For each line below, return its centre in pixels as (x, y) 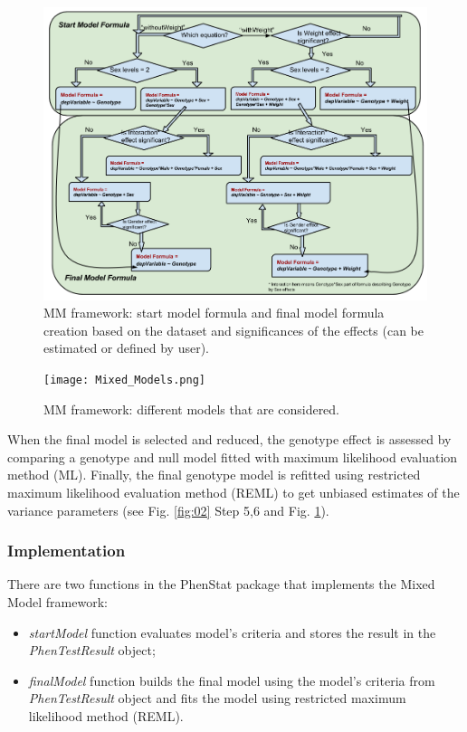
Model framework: (57, 601)
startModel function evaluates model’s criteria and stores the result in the (232, 632)
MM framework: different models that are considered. (192, 409)
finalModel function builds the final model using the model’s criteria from (232, 680)
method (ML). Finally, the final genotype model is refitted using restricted (214, 475)
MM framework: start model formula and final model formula (214, 313)
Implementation (67, 551)
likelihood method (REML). (106, 715)
